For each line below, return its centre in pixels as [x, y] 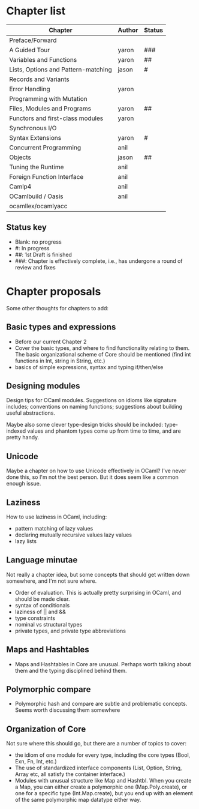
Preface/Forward [33, 40]
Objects [20, 157]
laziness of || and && [40, 612]
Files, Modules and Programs [50, 108]
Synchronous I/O [33, 128]
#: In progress [32, 248]
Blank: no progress [38, 242]
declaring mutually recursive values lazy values [73, 535]
